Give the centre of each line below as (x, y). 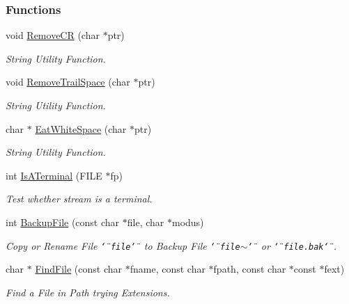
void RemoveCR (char (53, 35)
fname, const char (168, 269)
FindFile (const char (79, 269)
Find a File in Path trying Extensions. (88, 292)
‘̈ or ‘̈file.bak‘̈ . (292, 245)
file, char (146, 222)
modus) (188, 222)
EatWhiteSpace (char (81, 128)
